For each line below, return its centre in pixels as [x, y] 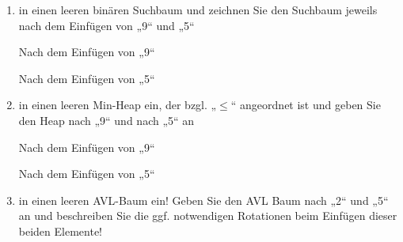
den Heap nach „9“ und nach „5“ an [106, 120]
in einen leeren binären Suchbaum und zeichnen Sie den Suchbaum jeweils [198, 9]
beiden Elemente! [60, 231]
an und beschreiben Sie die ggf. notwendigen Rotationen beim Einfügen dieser [208, 216]
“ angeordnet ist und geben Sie [306, 105]
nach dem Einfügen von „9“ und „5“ [106, 25]
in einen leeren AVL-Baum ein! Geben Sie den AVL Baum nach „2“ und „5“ [203, 200]
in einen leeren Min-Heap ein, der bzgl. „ [118, 105]
